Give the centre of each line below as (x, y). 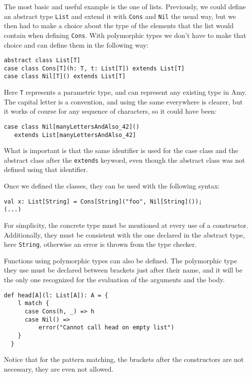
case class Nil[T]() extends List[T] (65, 77)
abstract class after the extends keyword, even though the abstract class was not (125, 160)
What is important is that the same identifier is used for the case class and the (121, 150)
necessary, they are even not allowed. (59, 368)
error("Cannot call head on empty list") (106, 328)
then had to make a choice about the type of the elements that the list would (119, 26)
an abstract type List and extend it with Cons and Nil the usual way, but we (120, 16)
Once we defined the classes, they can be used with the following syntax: (112, 186)
